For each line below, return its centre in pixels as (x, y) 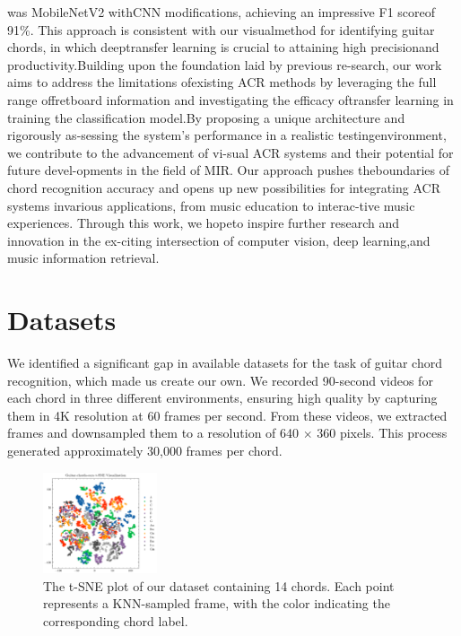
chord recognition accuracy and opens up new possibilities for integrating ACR (224, 187)
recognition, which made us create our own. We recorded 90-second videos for (220, 380)
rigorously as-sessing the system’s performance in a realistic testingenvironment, (227, 135)
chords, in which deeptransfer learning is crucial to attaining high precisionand (223, 47)
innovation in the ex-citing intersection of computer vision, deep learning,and (219, 240)
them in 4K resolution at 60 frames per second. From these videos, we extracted (227, 415)
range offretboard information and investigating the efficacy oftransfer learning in (230, 99)
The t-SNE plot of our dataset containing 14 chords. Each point (219, 585)
